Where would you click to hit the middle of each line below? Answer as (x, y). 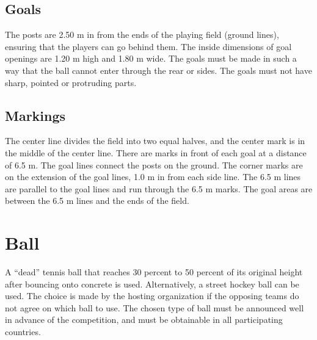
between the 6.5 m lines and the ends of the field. (97, 201)
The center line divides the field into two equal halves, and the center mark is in (155, 141)
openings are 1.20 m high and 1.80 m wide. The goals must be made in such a (151, 58)
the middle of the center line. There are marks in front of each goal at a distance (156, 152)
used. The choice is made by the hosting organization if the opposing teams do (152, 296)
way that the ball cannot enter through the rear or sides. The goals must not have (158, 70)
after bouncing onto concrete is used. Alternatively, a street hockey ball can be (152, 284)
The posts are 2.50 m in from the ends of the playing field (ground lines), (142, 34)
